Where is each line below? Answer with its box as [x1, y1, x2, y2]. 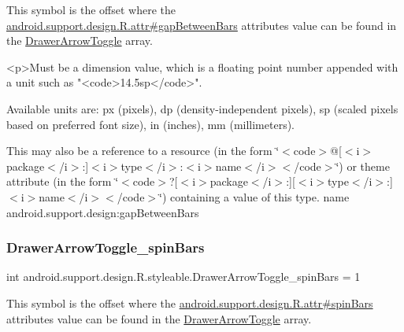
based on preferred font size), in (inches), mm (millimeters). [6, 116, 295, 132]
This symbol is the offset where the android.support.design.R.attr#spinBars [6, 294, 373, 311]
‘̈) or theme [335, 157, 390, 174]
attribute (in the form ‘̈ [6, 173, 119, 190]
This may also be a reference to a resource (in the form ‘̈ [6, 142, 280, 159]
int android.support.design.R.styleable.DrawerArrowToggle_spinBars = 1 [6, 268, 361, 285]
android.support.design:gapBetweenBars [6, 204, 199, 220]
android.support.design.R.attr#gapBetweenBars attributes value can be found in [6, 17, 397, 33]
